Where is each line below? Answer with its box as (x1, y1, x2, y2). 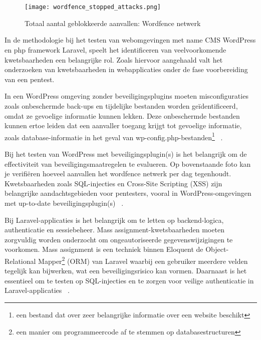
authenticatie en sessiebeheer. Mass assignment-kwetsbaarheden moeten (5, 224, 224, 235)
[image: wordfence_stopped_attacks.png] (25, 4, 161, 11)
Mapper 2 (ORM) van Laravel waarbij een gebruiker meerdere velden (38, 254, 248, 266)
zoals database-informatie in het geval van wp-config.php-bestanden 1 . (5, 130, 223, 142)
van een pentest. (5, 74, 55, 84)
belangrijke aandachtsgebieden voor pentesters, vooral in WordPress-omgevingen (5, 188, 251, 198)
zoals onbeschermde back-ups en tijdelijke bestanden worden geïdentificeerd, (5, 101, 238, 111)
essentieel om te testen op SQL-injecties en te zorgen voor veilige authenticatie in (5, 275, 254, 285)
